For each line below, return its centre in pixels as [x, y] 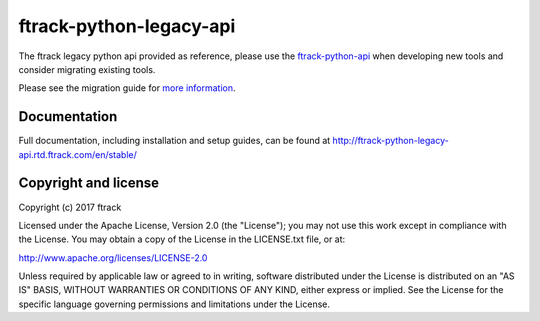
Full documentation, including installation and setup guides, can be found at [174, 141]
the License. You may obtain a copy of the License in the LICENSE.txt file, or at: [182, 239]
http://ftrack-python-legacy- [390, 141]
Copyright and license [89, 183]
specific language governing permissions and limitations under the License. [174, 304]
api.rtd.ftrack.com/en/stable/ [77, 154]
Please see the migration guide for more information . [127, 88]
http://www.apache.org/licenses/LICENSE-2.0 [113, 257]
